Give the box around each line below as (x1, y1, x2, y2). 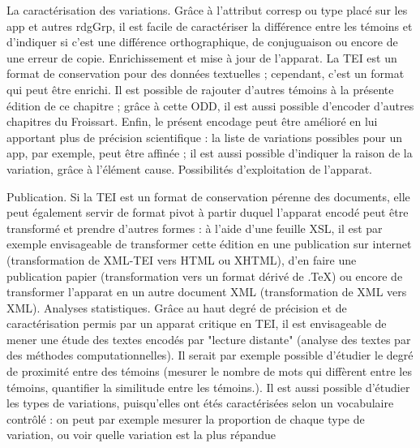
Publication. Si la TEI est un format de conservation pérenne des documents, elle (6, 187, 410, 205)
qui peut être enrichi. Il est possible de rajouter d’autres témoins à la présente (6, 80, 394, 97)
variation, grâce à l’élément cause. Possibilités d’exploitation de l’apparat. (6, 160, 372, 177)
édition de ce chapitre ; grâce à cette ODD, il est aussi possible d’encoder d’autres (6, 97, 414, 114)
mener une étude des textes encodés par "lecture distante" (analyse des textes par (6, 330, 411, 347)
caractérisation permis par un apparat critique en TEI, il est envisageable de (6, 315, 387, 332)
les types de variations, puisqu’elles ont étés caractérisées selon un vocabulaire (6, 394, 394, 411)
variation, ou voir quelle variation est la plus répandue (6, 426, 276, 443)
